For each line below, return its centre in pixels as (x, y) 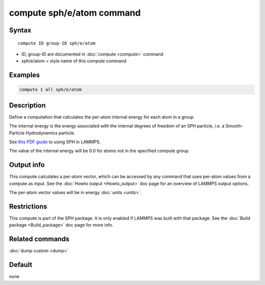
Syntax (20, 30)
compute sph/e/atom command (75, 13)
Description (27, 105)
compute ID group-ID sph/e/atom (57, 43)
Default (21, 265)
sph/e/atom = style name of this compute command (74, 61)
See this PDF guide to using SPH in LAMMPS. (55, 142)
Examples (25, 75)
